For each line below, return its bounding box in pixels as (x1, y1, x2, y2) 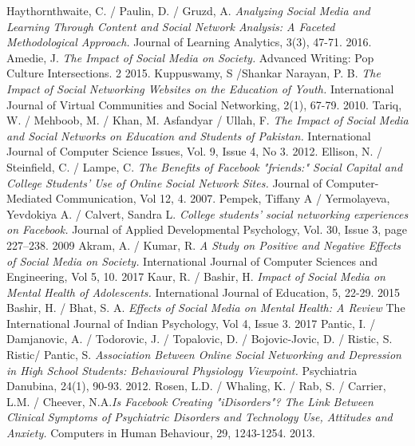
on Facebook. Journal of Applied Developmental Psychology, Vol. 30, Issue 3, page (6, 221, 407, 238)
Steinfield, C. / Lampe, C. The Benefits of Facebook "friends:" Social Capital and (6, 158, 403, 175)
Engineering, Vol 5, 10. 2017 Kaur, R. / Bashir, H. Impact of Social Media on (6, 268, 385, 285)
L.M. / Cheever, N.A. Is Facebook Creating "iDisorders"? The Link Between (6, 393, 373, 409)
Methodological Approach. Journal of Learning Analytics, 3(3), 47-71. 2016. (6, 34, 372, 50)
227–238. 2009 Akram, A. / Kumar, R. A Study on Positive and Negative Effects (6, 236, 401, 253)
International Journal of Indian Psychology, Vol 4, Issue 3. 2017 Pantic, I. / (6, 314, 376, 331)
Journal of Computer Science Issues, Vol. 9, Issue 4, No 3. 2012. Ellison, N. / (6, 143, 383, 160)
